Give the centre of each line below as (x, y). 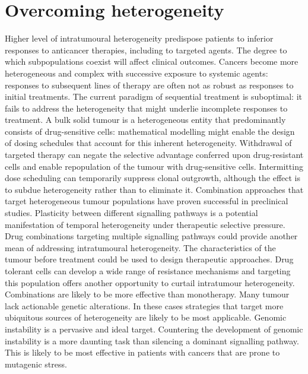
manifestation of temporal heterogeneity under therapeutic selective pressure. (145, 224)
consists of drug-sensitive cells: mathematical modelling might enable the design (150, 131)
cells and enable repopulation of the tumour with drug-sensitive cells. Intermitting (154, 166)
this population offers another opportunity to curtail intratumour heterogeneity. (150, 282)
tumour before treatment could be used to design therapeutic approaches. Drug (149, 259)
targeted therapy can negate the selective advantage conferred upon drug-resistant (154, 155)
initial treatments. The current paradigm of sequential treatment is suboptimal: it (154, 96)
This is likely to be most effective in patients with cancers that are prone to (142, 352)
